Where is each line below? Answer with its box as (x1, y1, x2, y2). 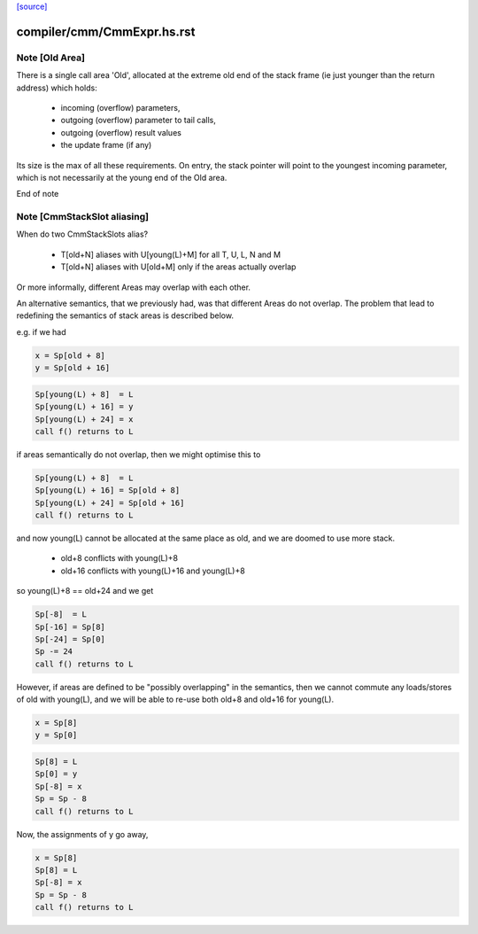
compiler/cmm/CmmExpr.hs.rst (16, 24, 196, 39)
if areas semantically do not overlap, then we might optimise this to (16, 448, 261, 460)
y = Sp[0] (35, 730, 78, 740)
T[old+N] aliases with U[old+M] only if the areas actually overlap (60, 261, 297, 272)
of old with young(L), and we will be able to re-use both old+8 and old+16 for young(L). (16, 694, 335, 704)
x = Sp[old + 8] (35, 350, 106, 361)
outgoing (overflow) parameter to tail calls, (60, 115, 216, 126)
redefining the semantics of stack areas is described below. (16, 310, 235, 321)
